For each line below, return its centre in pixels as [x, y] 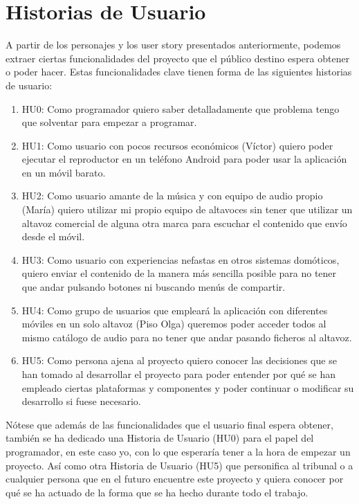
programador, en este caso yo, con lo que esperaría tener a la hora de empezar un [178, 451]
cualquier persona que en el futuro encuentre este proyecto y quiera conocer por [175, 479]
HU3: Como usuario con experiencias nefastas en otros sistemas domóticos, [181, 259]
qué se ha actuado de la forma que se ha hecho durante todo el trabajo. [157, 492]
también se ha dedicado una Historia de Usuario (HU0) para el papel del [160, 438]
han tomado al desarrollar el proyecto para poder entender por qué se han [178, 374]
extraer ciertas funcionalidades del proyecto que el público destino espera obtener [178, 58]
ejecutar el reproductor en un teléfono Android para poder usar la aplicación [184, 159]
